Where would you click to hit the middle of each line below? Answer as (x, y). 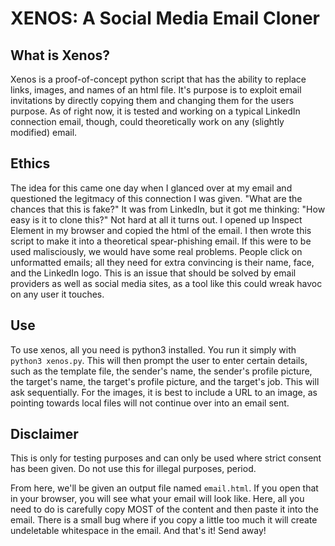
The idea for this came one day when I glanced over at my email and (151, 188)
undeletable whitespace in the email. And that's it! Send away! (138, 531)
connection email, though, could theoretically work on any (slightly (147, 121)
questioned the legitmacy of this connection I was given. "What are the (156, 198)
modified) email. (44, 132)
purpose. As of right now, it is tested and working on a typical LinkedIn (155, 111)
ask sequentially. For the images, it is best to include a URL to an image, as (164, 392)
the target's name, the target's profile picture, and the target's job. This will (165, 381)
